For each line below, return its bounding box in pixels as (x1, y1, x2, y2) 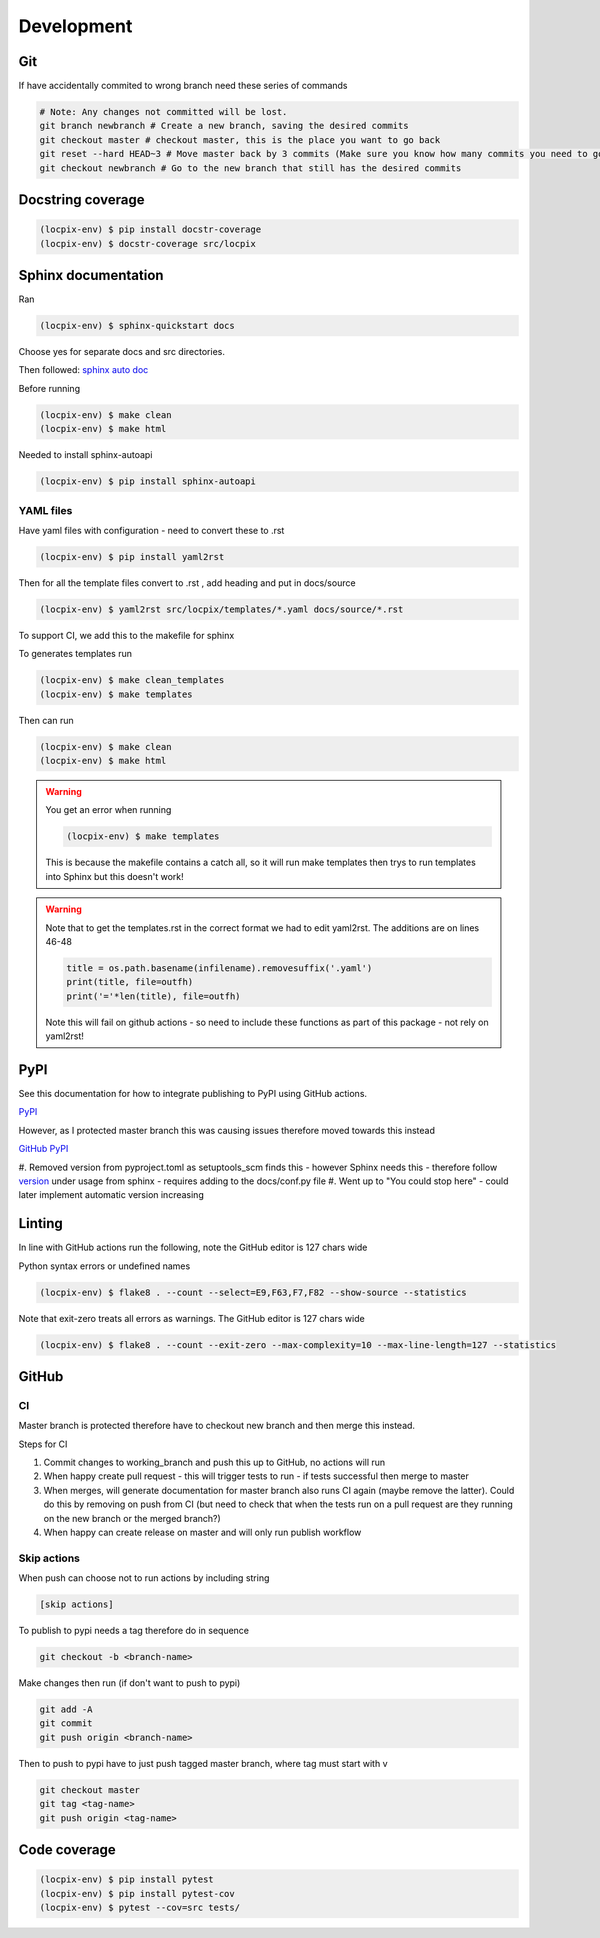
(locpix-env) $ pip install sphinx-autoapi (39, 476, 257, 487)
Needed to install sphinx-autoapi (18, 449, 153, 461)
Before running (18, 382, 80, 394)
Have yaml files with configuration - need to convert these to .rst (18, 524, 285, 536)
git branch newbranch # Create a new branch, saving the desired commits (39, 120, 409, 132)
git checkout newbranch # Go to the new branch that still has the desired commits (39, 162, 462, 174)
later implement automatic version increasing (18, 1189, 204, 1201)
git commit (39, 1718, 93, 1729)
